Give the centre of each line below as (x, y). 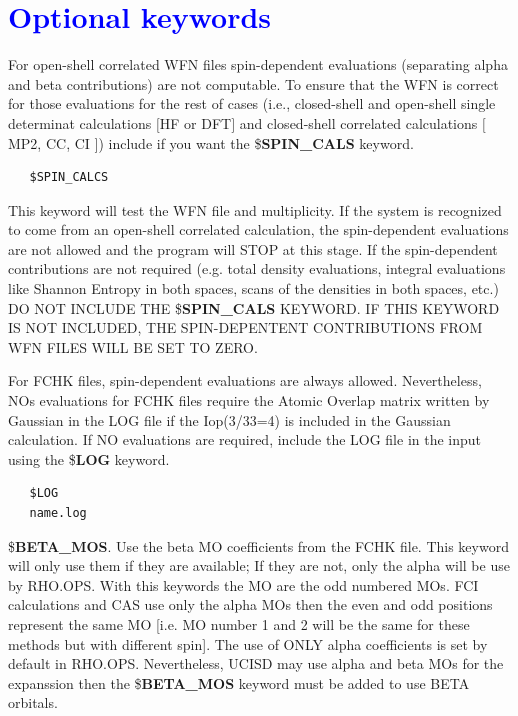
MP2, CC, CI (49, 142)
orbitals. (33, 702)
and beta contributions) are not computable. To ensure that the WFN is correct (253, 83)
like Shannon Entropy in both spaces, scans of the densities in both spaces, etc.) (253, 288)
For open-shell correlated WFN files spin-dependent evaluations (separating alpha (258, 64)
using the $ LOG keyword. (89, 458)
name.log (58, 513)
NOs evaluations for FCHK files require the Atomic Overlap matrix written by (249, 400)
